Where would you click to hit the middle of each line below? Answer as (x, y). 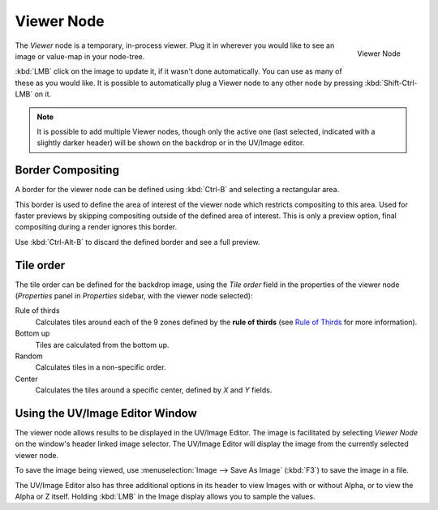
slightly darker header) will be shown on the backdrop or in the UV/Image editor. (171, 143)
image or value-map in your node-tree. (80, 56)
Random (29, 356)
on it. (43, 94)
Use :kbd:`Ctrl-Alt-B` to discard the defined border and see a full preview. (137, 242)
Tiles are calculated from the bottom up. (102, 345)
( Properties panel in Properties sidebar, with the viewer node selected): (134, 296)
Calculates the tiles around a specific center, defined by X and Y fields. (154, 390)
